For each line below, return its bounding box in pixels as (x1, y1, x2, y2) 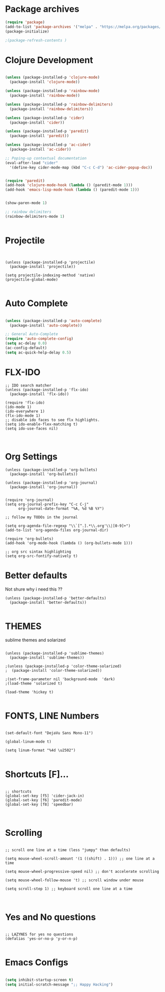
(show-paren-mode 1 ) (5, 200, 48, 205)
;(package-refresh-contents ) (5, 38, 67, 43)
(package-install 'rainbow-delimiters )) (9, 106, 93, 111)
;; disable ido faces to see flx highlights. (5, 417, 100, 422)
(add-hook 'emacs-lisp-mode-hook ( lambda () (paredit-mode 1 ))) (5, 187, 139, 193)
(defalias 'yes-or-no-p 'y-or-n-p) (5, 936, 78, 941)
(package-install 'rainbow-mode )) (9, 93, 80, 98)
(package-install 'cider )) (9, 120, 65, 125)
